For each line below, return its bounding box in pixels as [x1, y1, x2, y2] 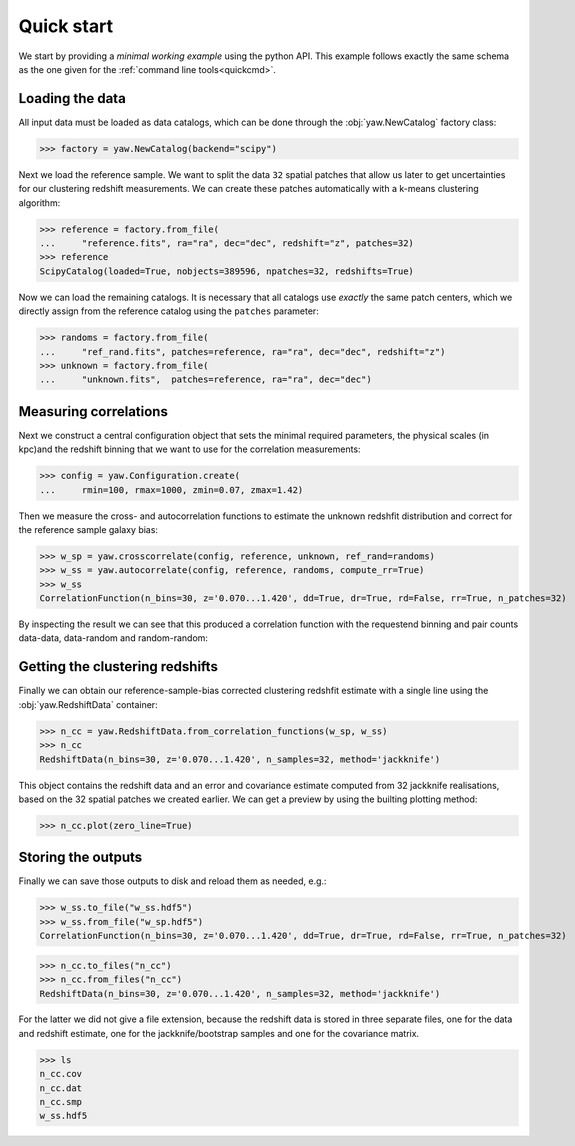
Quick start [18, 15, 114, 37]
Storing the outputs [18, 849, 143, 866]
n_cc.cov [39, 1068, 83, 1080]
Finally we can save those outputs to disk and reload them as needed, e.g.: [18, 875, 327, 887]
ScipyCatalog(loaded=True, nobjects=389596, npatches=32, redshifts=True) [39, 265, 415, 277]
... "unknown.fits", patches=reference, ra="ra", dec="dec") [39, 374, 372, 385]
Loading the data [18, 90, 127, 107]
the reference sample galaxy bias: [18, 523, 159, 535]
